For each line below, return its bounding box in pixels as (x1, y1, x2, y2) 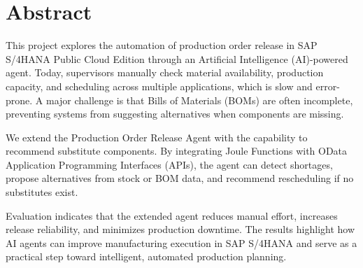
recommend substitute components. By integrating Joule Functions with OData (6, 143, 348, 158)
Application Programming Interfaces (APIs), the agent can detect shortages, (6, 157, 333, 171)
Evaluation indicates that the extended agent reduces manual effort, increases (6, 208, 338, 223)
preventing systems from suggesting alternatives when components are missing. (6, 106, 344, 121)
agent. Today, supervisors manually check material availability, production (6, 65, 324, 80)
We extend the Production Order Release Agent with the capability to (6, 129, 308, 144)
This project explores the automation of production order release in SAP (6, 38, 318, 52)
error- (315, 78, 340, 93)
